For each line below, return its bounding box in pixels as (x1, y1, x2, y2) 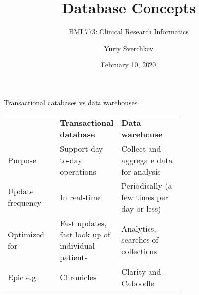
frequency (8, 197, 42, 208)
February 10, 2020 (101, 59, 156, 70)
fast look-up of (60, 228, 110, 240)
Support (60, 142, 88, 154)
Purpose (8, 154, 36, 166)
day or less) (121, 202, 161, 214)
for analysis (121, 165, 161, 177)
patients (60, 251, 88, 263)
